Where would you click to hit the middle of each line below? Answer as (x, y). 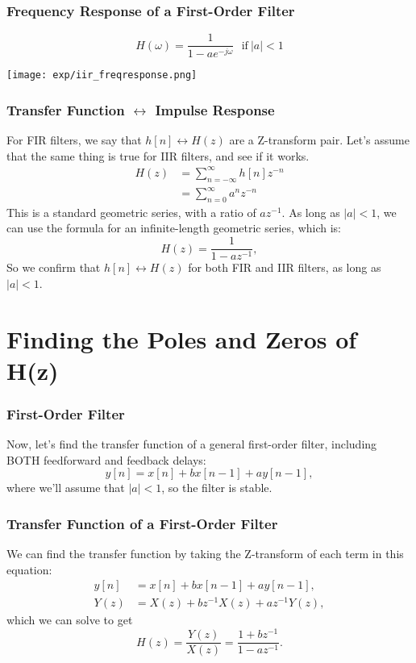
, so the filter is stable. (217, 488)
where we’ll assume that (66, 488)
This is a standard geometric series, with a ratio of (131, 212)
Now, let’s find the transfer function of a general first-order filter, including (192, 444)
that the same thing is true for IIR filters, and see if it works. (158, 155)
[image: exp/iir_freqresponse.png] (102, 75)
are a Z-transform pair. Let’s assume (319, 140)
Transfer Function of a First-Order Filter (142, 523)
